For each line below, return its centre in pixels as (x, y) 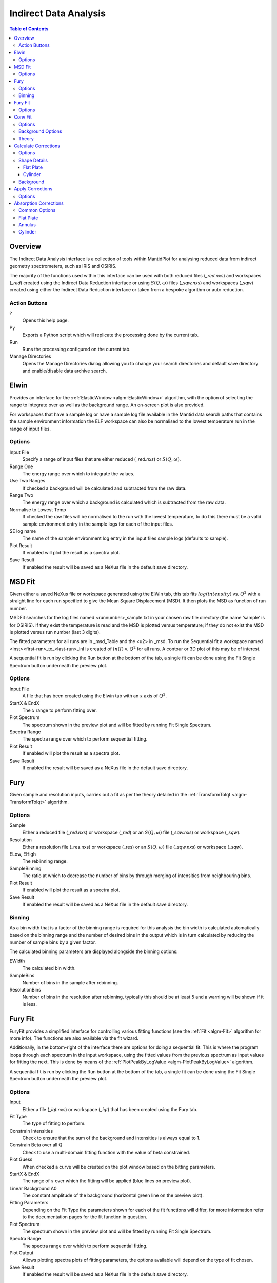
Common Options (37, 210)
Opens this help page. (46, 320)
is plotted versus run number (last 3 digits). (55, 632)
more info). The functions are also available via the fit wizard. (74, 1038)
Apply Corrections (33, 189)
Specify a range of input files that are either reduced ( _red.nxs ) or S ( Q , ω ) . (102, 459)
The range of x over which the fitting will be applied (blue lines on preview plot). (107, 1181)
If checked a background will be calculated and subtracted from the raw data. (104, 488)
